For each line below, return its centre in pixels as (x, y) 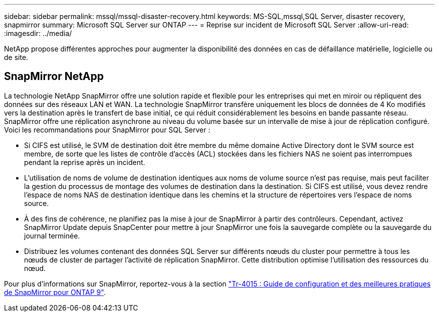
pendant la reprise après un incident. (85, 162)
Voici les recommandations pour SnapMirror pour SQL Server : (107, 129)
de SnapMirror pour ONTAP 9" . (55, 292)
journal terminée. (52, 235)
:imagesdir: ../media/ (38, 33)
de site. (16, 57)
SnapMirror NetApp (54, 76)
